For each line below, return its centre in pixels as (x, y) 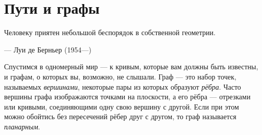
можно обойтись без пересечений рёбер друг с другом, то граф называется (120, 116)
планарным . (22, 126)
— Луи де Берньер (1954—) (48, 49)
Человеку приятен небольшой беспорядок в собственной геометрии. (110, 32)
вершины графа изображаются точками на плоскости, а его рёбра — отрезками (127, 97)
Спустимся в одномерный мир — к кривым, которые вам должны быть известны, (131, 66)
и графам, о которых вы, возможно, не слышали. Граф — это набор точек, (120, 76)
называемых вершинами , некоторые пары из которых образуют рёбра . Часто (123, 86)
